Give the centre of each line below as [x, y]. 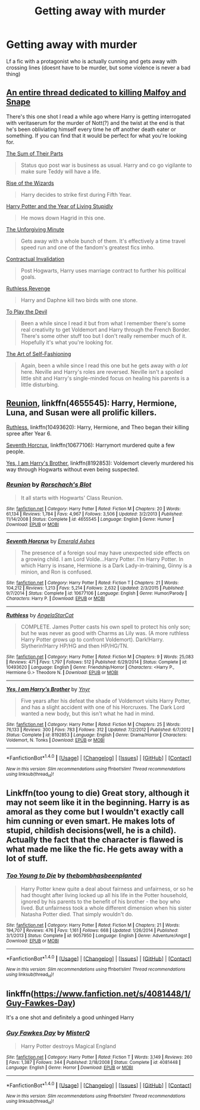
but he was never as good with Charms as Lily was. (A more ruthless [105, 633]
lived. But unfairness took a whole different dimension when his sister [106, 908]
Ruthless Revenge [28, 288]
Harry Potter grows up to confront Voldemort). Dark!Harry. [92, 639]
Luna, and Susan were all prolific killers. [82, 413]
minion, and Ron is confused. [56, 572]
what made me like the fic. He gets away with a [95, 850]
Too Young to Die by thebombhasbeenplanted [74, 876]
